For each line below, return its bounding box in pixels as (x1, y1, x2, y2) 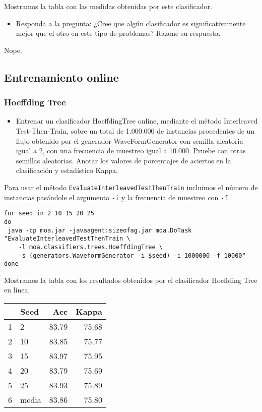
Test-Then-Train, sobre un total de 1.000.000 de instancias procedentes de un (16, 125, 255, 136)
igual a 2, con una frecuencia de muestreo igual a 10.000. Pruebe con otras (16, 145, 246, 156)
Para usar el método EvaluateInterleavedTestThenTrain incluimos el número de (4, 182, 258, 192)
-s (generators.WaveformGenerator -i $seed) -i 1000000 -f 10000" (18, 252, 246, 259)
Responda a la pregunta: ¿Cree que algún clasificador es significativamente (16, 18, 246, 28)
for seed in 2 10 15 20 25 (4, 210, 94, 217)
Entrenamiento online (4, 69, 119, 85)
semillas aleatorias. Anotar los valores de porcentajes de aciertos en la (16, 155, 231, 165)
